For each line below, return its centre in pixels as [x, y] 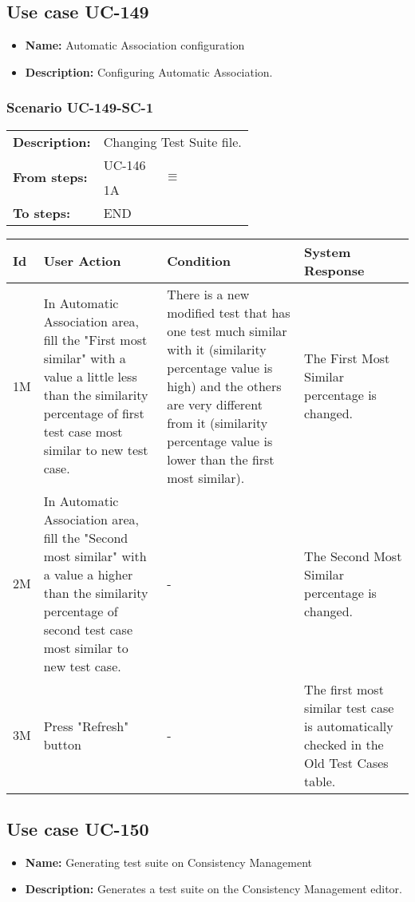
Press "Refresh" [86, 726]
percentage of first [94, 413]
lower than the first [221, 459]
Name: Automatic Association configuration [135, 45]
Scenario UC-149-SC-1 [80, 107]
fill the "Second [86, 537]
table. [320, 781]
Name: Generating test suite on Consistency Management [168, 862]
